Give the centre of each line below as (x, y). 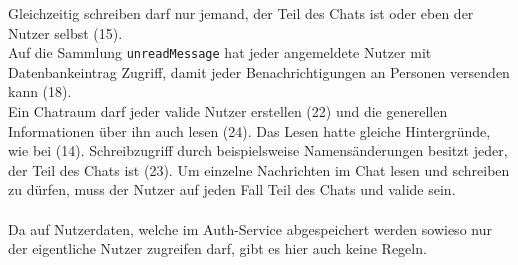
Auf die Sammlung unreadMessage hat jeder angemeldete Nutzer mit (220, 52)
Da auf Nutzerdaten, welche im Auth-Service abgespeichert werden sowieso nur (250, 228)
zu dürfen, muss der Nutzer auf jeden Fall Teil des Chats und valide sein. (232, 189)
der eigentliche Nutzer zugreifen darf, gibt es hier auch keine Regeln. (217, 248)
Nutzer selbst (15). (65, 32)
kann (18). (40, 91)
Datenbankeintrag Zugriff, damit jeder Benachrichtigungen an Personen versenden (259, 71)
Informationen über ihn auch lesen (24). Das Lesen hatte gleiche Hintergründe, (249, 130)
